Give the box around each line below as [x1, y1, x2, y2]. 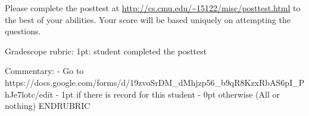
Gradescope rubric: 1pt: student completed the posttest [5, 44, 207, 57]
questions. [5, 25, 41, 37]
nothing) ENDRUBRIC [5, 99, 90, 112]
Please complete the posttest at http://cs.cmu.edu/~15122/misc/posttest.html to [5, 2, 301, 14]
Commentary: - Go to [5, 65, 84, 77]
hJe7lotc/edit [5, 88, 54, 100]
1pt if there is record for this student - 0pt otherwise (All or [61, 88, 280, 100]
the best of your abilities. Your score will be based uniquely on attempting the [5, 13, 291, 25]
